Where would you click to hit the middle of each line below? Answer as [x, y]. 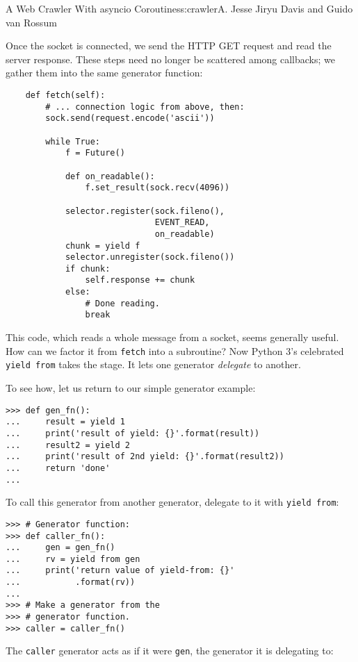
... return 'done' [58, 468]
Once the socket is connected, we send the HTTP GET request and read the [169, 45]
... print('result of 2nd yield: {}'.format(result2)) [145, 457]
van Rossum [31, 22]
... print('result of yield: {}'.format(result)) [133, 433]
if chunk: [88, 268]
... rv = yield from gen [73, 559]
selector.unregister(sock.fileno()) [150, 257]
